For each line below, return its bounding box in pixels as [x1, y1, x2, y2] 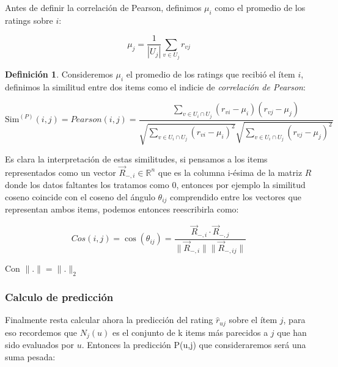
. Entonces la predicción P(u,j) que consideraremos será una [81, 338, 306, 351]
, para [283, 313, 306, 326]
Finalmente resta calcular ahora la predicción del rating [5, 313, 213, 326]
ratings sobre [5, 13, 53, 26]
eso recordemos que [5, 325, 78, 338]
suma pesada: [5, 350, 56, 363]
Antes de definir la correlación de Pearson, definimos [5, 1, 202, 13]
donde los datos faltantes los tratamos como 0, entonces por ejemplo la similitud [5, 178, 306, 191]
